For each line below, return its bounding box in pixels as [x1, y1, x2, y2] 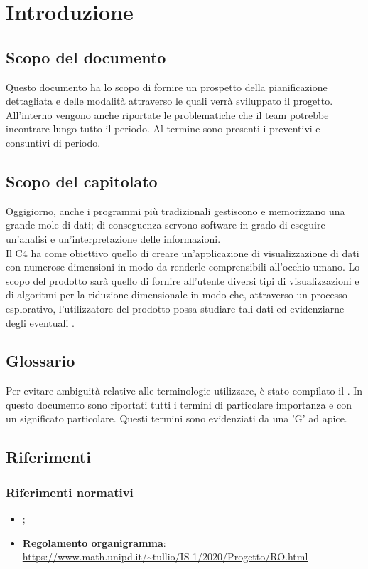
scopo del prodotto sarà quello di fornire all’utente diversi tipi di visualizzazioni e [6, 273, 359, 288]
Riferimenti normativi [6, 483, 134, 501]
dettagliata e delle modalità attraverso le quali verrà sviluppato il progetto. [6, 93, 333, 108]
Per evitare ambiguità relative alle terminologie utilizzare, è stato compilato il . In [6, 383, 363, 398]
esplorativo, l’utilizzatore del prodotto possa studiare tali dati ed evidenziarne [6, 301, 345, 315]
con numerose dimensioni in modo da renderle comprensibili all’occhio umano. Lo [6, 259, 360, 274]
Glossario [6, 350, 75, 372]
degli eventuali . [6, 315, 75, 330]
